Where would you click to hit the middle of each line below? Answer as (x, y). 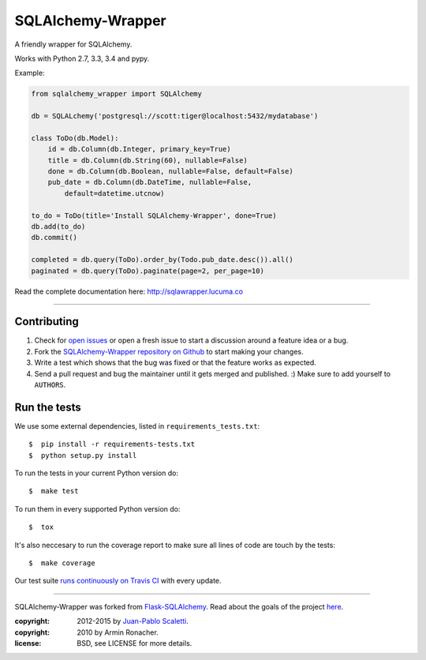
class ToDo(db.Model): (75, 138)
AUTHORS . (50, 385)
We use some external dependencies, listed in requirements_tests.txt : (137, 426)
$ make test (54, 491)
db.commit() (54, 238)
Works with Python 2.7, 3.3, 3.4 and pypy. (82, 58)
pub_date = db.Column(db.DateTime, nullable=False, (150, 182)
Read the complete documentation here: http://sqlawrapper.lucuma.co (129, 291)
